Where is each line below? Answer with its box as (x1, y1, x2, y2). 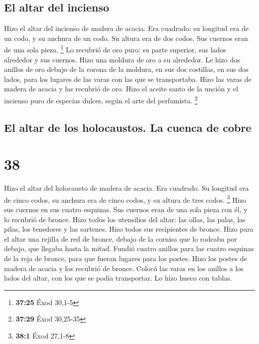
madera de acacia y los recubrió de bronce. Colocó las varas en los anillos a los (4, 263, 244, 273)
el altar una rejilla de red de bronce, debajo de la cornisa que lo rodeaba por (4, 233, 237, 244)
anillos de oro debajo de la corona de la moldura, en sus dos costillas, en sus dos (4, 64, 249, 74)
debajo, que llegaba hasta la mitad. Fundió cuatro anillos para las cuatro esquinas (4, 243, 254, 254)
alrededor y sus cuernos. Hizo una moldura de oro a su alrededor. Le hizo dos (4, 54, 240, 64)
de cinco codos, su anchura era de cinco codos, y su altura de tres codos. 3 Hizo (4, 193, 246, 205)
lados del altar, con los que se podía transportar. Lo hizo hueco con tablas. (4, 273, 232, 283)
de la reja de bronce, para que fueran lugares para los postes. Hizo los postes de (4, 253, 247, 263)
